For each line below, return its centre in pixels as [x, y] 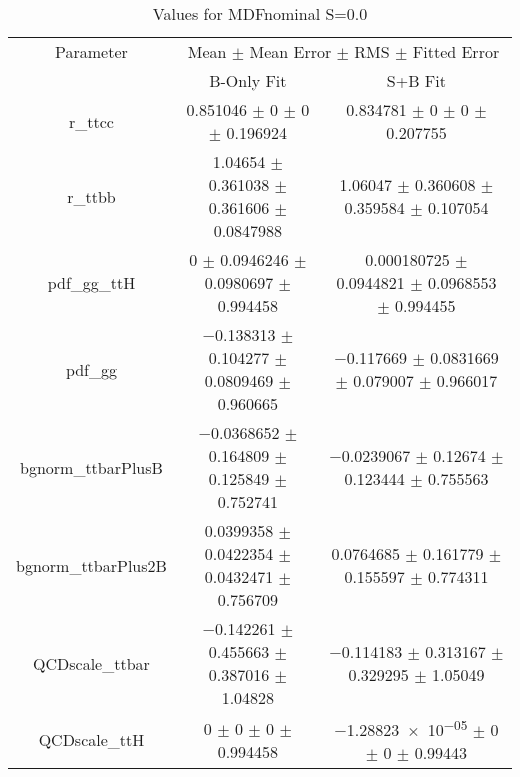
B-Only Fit [248, 80]
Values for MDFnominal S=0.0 [260, 13]
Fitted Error [456, 51]
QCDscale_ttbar [91, 663]
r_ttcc [91, 121]
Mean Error [290, 51]
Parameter [91, 51]
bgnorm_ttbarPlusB [91, 467]
